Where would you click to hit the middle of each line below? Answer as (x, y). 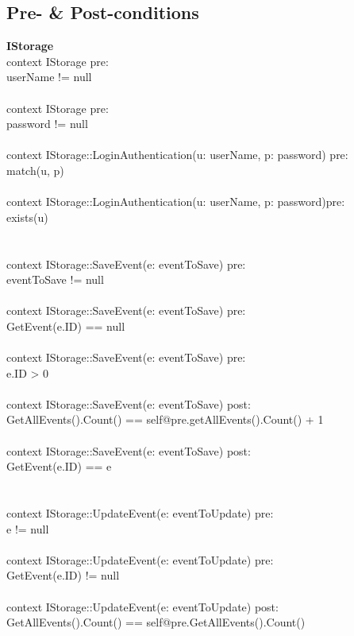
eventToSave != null (55, 279)
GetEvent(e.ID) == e (59, 466)
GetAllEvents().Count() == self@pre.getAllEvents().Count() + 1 (165, 419)
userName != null (49, 77)
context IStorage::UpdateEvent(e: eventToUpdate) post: (142, 606)
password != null (47, 124)
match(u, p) (35, 170)
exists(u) (27, 217)
